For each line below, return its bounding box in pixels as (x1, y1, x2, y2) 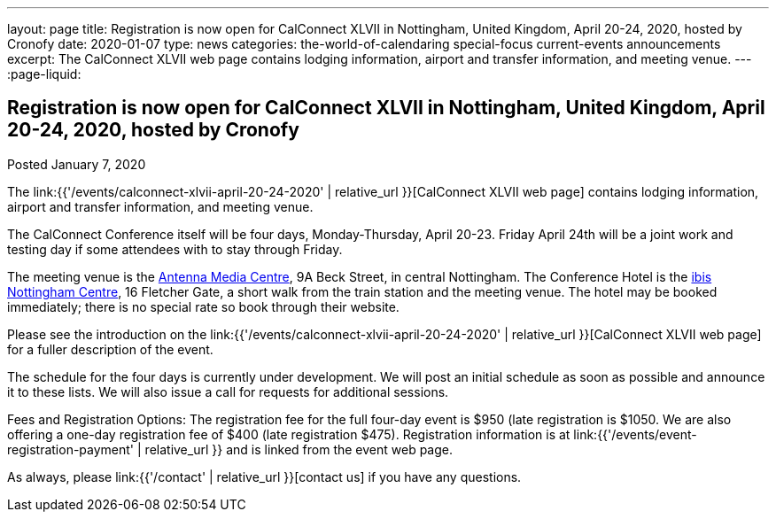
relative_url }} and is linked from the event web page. (144, 441, 454, 457)
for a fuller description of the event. (7, 341, 213, 357)
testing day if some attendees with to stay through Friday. (7, 241, 343, 257)
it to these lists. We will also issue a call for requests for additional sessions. (7, 383, 449, 399)
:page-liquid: (7, 66, 81, 81)
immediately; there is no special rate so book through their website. (7, 298, 400, 314)
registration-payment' (7, 441, 135, 457)
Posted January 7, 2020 (7, 156, 146, 172)
